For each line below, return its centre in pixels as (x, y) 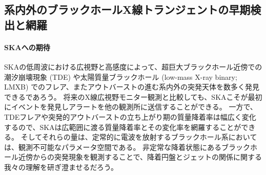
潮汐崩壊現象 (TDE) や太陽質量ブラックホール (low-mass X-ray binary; (121, 76)
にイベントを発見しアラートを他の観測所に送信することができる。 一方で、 (131, 107)
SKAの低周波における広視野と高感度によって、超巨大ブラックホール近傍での (133, 66)
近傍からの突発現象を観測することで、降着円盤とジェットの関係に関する (140, 157)
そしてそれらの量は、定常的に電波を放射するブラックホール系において (139, 137)
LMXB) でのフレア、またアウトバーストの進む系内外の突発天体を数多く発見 (132, 87)
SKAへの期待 (27, 47)
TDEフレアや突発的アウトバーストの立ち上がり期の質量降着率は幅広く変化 (130, 116)
